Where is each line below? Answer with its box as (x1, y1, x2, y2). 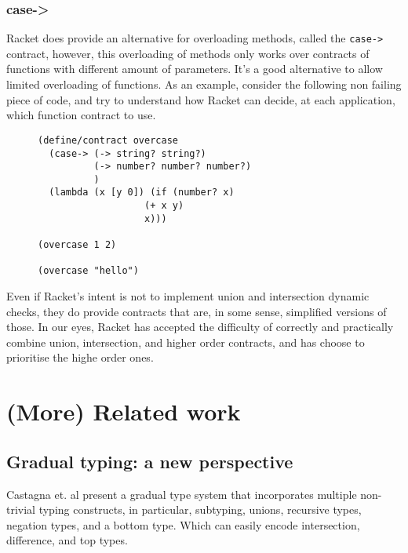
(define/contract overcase (38, 134, 178, 146)
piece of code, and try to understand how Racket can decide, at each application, (6, 91, 395, 107)
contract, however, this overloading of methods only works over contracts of (6, 45, 370, 61)
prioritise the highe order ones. (6, 349, 154, 366)
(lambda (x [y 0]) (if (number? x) (49, 187, 235, 198)
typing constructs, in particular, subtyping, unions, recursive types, (38, 501, 362, 518)
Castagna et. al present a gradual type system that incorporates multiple (6, 486, 357, 502)
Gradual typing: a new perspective (6, 449, 293, 473)
